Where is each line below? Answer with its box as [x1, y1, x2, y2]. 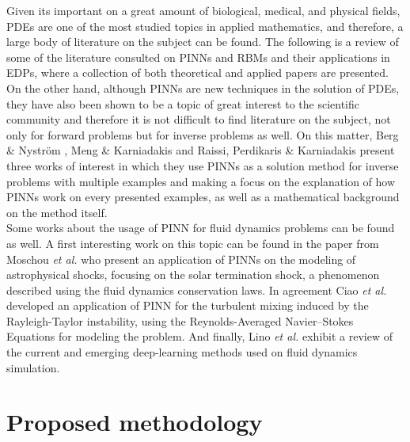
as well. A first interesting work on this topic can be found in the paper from [6, 234, 379, 251]
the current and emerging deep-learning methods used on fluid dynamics [6, 344, 358, 360]
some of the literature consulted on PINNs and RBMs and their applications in [6, 48, 390, 65]
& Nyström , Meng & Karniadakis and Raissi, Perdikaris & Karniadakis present [6, 142, 395, 158]
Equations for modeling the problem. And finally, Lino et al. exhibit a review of [6, 328, 393, 345]
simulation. [6, 359, 60, 375]
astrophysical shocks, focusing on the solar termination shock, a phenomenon [6, 266, 380, 283]
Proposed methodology [6, 406, 263, 438]
